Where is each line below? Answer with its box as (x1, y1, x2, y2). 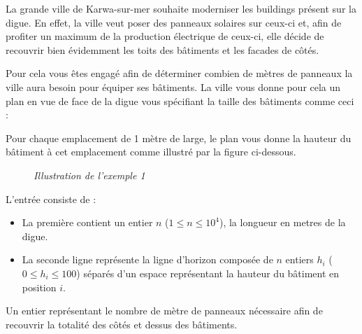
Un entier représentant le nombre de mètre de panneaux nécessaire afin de (6, 303, 323, 318)
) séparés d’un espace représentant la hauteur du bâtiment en (76, 265, 340, 280)
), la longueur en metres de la (219, 215, 346, 230)
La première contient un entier (22, 215, 153, 230)
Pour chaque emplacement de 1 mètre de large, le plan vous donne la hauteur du (6, 130, 352, 145)
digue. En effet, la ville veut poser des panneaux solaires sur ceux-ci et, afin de (6, 15, 342, 29)
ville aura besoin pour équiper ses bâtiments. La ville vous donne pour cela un (6, 79, 341, 94)
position (22, 279, 57, 294)
